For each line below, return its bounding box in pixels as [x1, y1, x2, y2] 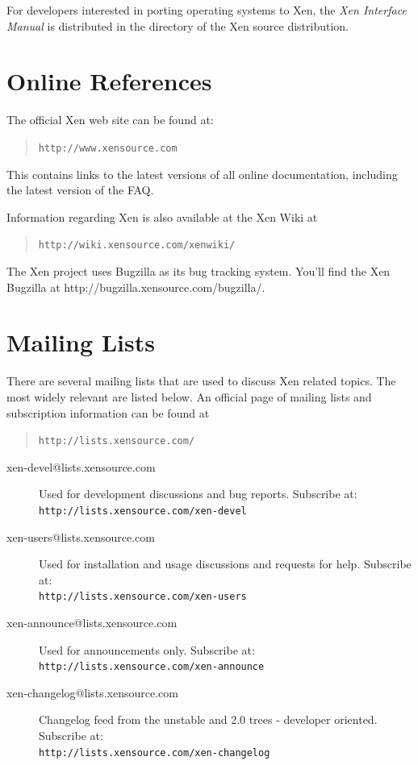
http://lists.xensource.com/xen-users [39, 591, 247, 603]
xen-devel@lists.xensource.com [6, 458, 156, 475]
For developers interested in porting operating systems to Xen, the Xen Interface [6, 2, 407, 18]
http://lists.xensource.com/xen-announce [39, 661, 265, 673]
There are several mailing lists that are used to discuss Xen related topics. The [6, 372, 396, 389]
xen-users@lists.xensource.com [6, 528, 156, 545]
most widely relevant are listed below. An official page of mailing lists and [6, 388, 372, 405]
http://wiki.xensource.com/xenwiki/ [38, 239, 236, 252]
